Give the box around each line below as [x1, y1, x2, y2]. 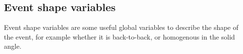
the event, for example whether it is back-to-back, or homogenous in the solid [4, 31, 235, 41]
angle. [4, 41, 21, 51]
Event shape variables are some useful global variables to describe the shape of [4, 22, 239, 32]
